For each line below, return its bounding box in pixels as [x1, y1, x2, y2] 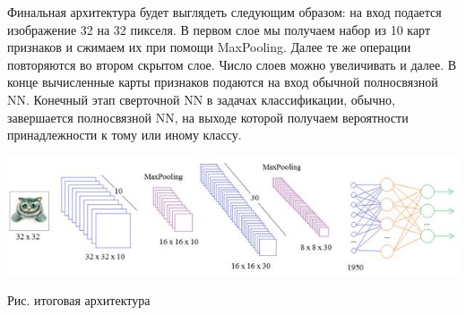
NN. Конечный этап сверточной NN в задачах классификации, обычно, [7, 89, 395, 108]
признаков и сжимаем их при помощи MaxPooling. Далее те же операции [7, 38, 411, 56]
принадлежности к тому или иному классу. [7, 125, 242, 144]
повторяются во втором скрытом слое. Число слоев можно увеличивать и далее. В [7, 55, 457, 73]
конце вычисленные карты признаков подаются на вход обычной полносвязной [7, 72, 438, 91]
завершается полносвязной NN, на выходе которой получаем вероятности [7, 107, 409, 126]
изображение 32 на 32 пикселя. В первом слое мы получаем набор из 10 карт [7, 20, 431, 38]
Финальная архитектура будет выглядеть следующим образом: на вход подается [7, 3, 442, 21]
